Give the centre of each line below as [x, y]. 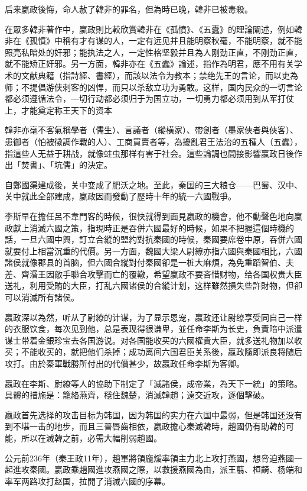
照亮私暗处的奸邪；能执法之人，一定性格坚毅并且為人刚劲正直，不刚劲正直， [153, 52]
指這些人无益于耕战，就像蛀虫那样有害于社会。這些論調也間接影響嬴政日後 [149, 153]
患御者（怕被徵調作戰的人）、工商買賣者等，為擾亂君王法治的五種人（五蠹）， [153, 141]
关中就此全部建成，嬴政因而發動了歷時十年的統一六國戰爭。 [120, 196]
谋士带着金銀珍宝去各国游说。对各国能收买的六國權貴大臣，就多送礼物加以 [149, 340]
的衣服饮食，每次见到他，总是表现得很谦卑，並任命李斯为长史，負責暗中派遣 [153, 329]
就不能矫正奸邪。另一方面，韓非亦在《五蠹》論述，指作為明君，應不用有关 [149, 64]
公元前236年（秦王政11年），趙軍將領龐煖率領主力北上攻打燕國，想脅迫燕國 [149, 458]
